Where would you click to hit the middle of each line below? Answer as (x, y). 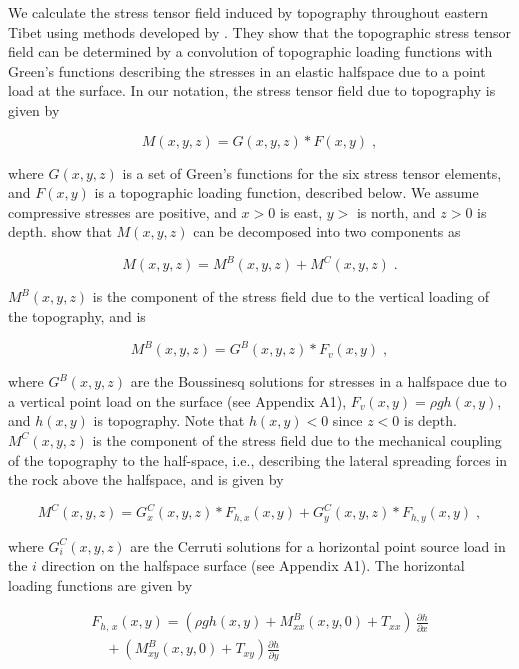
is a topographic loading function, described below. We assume (286, 192)
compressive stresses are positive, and (122, 211)
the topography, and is (77, 316)
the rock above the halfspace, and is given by (146, 479)
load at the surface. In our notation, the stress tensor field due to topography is (252, 90)
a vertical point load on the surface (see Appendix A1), (177, 400)
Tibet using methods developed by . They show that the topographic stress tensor (260, 31)
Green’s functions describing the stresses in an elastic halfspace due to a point (247, 70)
